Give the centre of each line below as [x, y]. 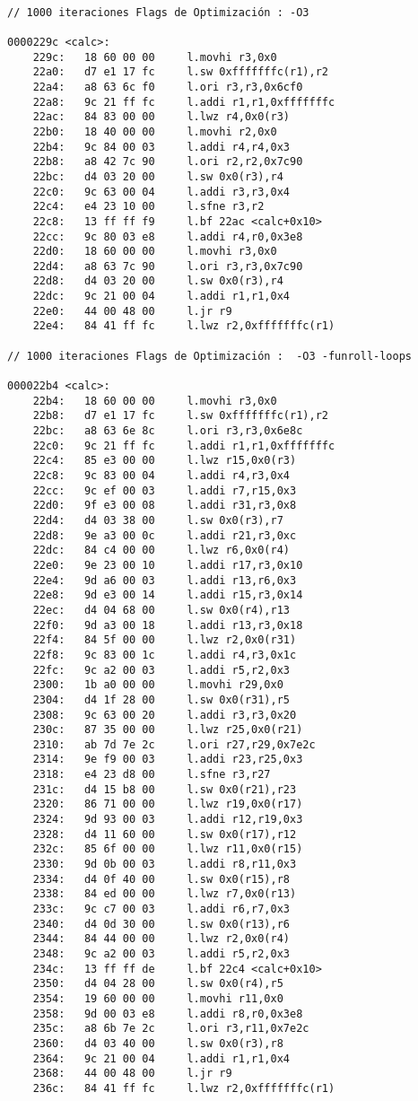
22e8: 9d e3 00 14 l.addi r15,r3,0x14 [168, 595]
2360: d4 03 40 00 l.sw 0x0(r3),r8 [158, 1043]
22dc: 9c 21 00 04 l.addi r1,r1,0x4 [161, 297]
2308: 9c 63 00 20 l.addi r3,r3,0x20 [165, 715]
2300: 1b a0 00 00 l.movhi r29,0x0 [158, 685]
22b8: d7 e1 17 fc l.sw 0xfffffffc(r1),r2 [180, 416]
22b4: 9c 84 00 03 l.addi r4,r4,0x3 [161, 147]
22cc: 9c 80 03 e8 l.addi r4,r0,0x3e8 [168, 236]
